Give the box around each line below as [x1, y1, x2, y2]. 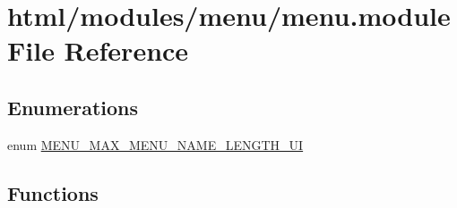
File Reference [7, 32, 189, 69]
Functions [7, 179, 99, 206]
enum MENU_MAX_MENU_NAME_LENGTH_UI [7, 135, 304, 154]
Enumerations [7, 93, 139, 121]
